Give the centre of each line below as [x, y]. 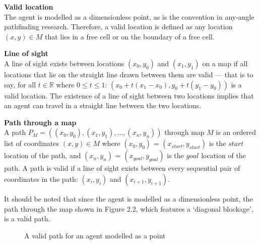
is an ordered [236, 132]
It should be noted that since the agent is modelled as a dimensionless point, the [128, 198]
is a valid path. [27, 218]
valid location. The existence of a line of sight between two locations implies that [129, 95]
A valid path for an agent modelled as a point [95, 235]
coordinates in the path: [41, 179]
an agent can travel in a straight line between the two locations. [103, 105]
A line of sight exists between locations [64, 63]
